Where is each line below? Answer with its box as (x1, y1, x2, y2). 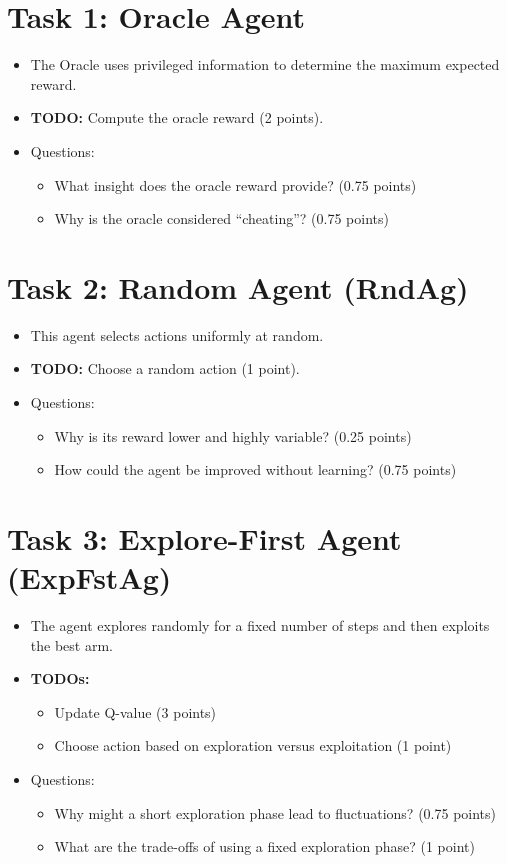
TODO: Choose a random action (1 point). (30, 358, 300, 379)
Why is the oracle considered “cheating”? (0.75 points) (54, 208, 389, 229)
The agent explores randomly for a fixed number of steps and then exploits (30, 615, 490, 636)
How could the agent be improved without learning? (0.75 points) (54, 459, 457, 480)
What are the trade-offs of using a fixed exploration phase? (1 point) (54, 836, 475, 857)
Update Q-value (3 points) (54, 701, 217, 722)
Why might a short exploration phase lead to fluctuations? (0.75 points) (54, 802, 497, 823)
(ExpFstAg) (7, 557, 172, 598)
